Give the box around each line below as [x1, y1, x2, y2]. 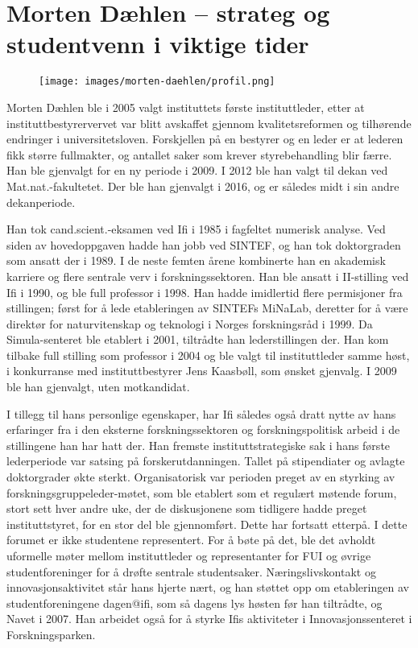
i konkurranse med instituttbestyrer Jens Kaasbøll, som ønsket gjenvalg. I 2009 [6, 362, 397, 379]
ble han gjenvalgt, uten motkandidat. [6, 378, 190, 395]
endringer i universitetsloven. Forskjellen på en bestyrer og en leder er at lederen [6, 130, 404, 147]
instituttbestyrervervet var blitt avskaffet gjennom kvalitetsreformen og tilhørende [6, 114, 412, 131]
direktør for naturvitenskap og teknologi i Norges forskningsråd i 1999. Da [6, 315, 373, 332]
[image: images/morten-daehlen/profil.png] [39, 76, 275, 88]
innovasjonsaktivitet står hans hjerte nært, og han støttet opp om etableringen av [6, 579, 409, 596]
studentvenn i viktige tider [6, 27, 309, 60]
